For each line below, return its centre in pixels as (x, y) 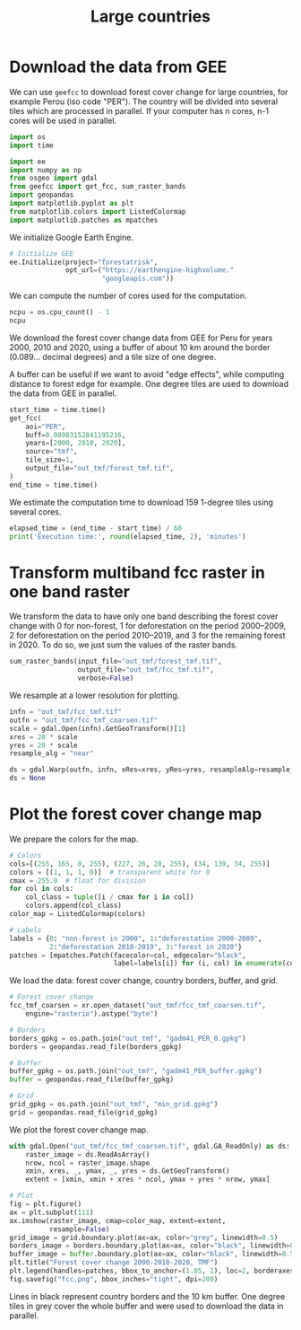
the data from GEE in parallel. (63, 393)
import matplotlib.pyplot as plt (72, 204)
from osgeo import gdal (54, 178)
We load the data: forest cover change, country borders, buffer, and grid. (144, 981)
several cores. (35, 511)
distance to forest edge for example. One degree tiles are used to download (149, 383)
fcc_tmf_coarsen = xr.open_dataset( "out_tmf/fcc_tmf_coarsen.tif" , (138, 1006)
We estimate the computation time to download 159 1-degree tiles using (141, 502)
